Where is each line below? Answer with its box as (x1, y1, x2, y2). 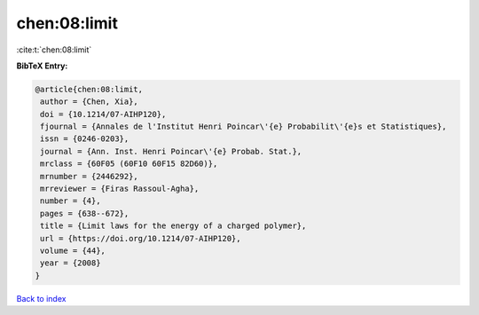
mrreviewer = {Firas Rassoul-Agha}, (40, 184, 200, 194)
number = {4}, (40, 196, 101, 206)
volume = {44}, (40, 246, 106, 256)
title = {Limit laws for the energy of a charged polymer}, (40, 221, 307, 231)
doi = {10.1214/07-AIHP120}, (40, 109, 167, 119)
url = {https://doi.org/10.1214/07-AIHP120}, (40, 233, 241, 243)
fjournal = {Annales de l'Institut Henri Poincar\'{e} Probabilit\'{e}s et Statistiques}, (40, 122, 447, 132)
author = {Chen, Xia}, (40, 97, 139, 106)
